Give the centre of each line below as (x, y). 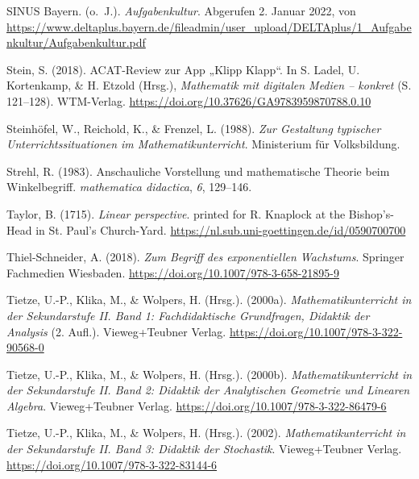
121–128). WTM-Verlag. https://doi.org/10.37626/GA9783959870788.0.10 (189, 100)
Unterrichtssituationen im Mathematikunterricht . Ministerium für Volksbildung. (203, 144)
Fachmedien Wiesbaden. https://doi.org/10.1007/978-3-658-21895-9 (173, 272)
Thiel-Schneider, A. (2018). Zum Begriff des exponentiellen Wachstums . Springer (205, 257)
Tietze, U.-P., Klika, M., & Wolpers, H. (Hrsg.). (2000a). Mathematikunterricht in (209, 300)
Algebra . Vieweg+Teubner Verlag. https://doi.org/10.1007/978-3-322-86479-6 (197, 405)
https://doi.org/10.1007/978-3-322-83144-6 (112, 464)
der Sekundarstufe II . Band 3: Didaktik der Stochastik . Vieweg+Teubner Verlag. (204, 449)
